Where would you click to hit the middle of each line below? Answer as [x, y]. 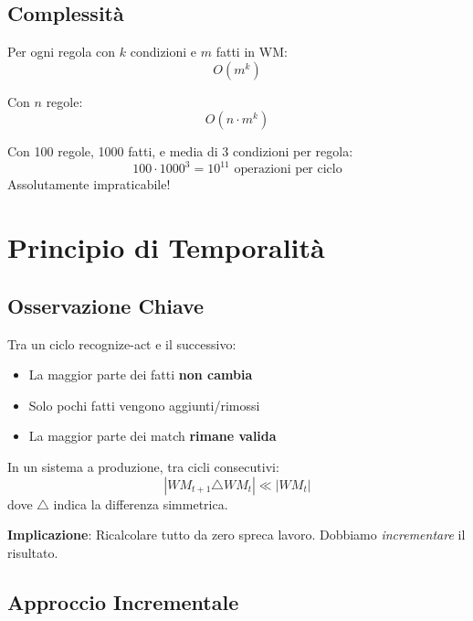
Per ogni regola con [62, 52]
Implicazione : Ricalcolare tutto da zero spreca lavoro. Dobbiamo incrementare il [236, 535]
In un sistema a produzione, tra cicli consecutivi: [143, 467]
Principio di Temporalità [166, 247]
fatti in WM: [252, 52]
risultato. [33, 552]
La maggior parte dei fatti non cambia [141, 375]
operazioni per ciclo [288, 170]
